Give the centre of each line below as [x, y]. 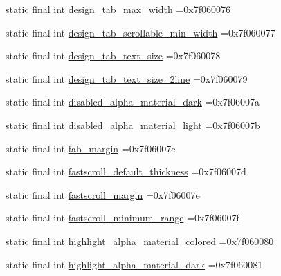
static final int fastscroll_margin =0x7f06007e [103, 194]
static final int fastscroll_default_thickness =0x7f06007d [126, 171]
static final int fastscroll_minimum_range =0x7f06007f [123, 218]
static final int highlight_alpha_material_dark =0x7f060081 [134, 264]
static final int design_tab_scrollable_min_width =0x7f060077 [140, 32]
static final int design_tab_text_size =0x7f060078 [113, 56]
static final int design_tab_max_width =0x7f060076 [118, 9]
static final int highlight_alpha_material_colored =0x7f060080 [140, 240]
